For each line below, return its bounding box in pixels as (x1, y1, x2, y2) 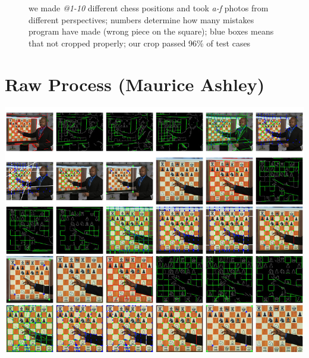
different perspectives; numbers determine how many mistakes (29, 13, 254, 26)
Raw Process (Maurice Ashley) (5, 71, 265, 96)
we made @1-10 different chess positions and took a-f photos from (29, 2, 269, 14)
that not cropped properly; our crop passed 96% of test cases (29, 36, 251, 49)
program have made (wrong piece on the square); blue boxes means (29, 25, 274, 38)
